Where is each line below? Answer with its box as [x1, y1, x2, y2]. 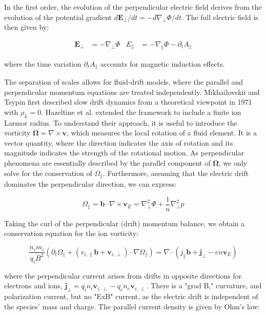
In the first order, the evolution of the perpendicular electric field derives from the [4, 2, 262, 12]
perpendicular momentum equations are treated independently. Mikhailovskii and [4, 86, 260, 97]
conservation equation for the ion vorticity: [4, 228, 138, 239]
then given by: [4, 22, 49, 32]
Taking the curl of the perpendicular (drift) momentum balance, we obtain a [4, 218, 245, 228]
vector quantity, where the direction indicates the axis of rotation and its [4, 137, 233, 148]
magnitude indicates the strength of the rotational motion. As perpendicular [4, 147, 244, 158]
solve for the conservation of [4, 167, 92, 178]
